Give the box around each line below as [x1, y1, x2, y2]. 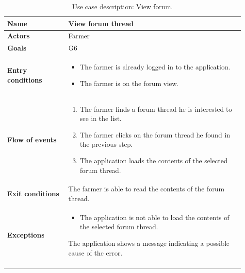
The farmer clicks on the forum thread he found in [80, 129, 230, 139]
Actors [7, 31, 30, 41]
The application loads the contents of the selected [80, 155, 228, 165]
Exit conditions [7, 188, 59, 199]
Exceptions [7, 230, 45, 240]
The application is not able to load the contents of [80, 212, 229, 222]
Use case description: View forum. [72, 1, 173, 11]
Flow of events [7, 134, 57, 144]
